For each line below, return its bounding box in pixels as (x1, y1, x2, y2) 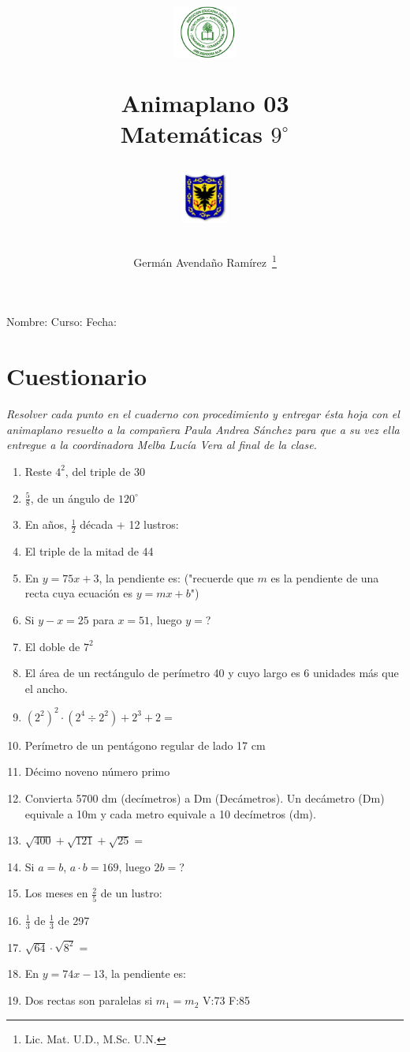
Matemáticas (120, 117, 263, 149)
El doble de (24, 638, 80, 654)
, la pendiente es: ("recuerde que (99, 569, 254, 586)
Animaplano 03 (121, 86, 289, 118)
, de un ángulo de (30, 489, 115, 506)
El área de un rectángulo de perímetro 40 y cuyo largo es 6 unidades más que (24, 665, 399, 681)
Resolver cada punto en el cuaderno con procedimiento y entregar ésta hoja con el (6, 406, 400, 422)
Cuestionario (6, 360, 147, 392)
